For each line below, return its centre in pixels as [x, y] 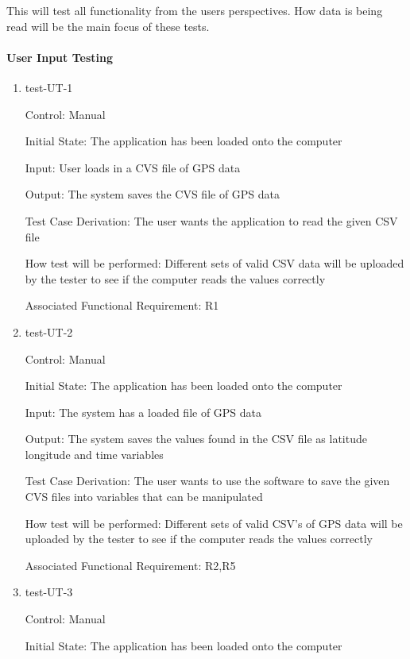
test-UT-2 [49, 331]
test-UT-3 [49, 592]
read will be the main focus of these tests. [108, 26]
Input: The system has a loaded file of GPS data [143, 412]
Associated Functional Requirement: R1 [122, 305]
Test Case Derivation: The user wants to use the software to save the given [207, 481]
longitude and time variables [94, 454]
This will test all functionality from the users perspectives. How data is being [195, 10]
